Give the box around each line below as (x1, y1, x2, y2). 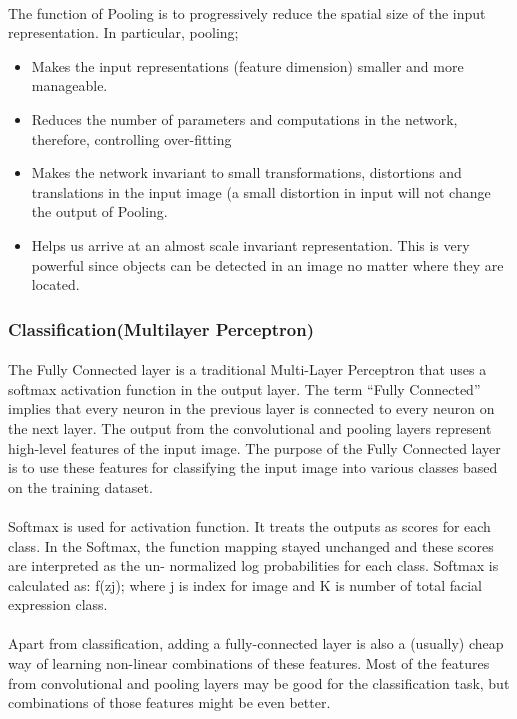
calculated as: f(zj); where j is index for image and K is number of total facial (8, 574, 483, 595)
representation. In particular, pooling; (8, 22, 239, 43)
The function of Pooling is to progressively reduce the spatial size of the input (8, 2, 486, 23)
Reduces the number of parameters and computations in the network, (31, 108, 458, 129)
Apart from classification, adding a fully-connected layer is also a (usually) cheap (8, 633, 504, 654)
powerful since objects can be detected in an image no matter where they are (31, 254, 504, 275)
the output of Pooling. (31, 201, 168, 222)
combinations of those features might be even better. (8, 692, 331, 713)
